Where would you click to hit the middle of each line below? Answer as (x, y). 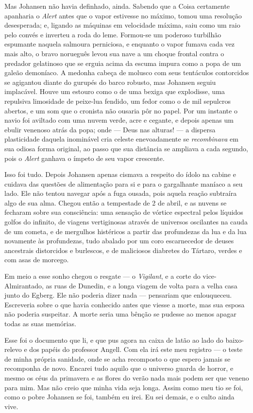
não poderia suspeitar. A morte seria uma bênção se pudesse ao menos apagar (120, 314)
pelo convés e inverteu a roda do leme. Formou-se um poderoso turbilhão (113, 34)
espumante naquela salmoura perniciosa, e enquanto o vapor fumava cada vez (119, 44)
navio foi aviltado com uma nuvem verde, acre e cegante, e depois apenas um (119, 120)
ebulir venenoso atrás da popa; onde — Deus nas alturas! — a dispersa (110, 129)
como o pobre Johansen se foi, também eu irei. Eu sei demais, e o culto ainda (119, 397)
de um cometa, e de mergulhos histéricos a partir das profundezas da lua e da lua (126, 231)
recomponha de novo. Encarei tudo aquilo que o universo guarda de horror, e (119, 368)
